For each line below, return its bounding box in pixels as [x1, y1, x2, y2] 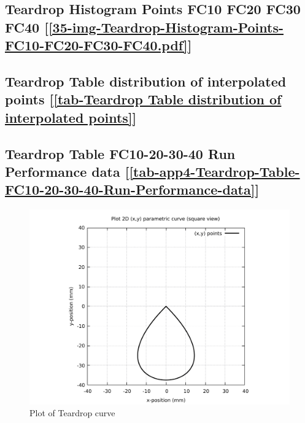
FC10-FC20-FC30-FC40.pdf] [5, 36, 188, 55]
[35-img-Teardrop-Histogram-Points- [48, 17, 284, 36]
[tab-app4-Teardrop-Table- [129, 161, 300, 180]
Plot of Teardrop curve [29, 406, 115, 419]
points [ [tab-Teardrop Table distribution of [5, 90, 282, 109]
